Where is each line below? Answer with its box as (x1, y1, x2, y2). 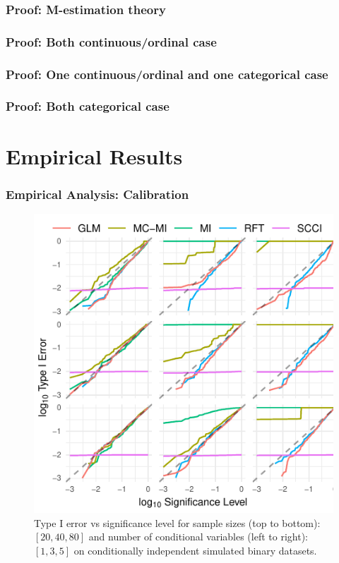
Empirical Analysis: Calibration (6, 185, 189, 202)
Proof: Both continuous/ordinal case (6, 32, 217, 50)
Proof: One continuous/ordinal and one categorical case (6, 65, 328, 83)
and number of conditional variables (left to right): (88, 529, 308, 544)
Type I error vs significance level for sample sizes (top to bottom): (34, 515, 321, 530)
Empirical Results (6, 141, 183, 170)
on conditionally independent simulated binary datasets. (73, 543, 317, 557)
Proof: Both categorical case (6, 97, 169, 115)
